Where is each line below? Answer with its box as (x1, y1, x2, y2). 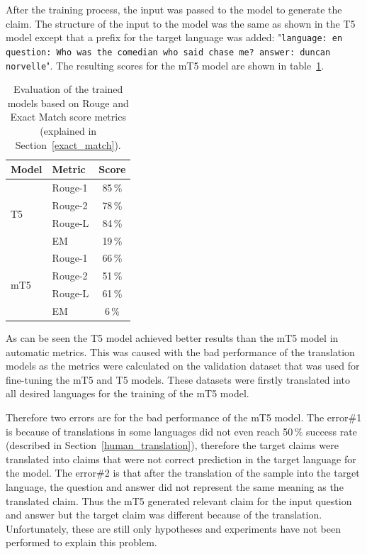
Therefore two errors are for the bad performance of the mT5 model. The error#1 (6, 409, 362, 424)
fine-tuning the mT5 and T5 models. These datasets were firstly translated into (6, 372, 350, 387)
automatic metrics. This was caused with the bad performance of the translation (6, 344, 355, 359)
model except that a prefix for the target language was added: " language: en (6, 30, 343, 45)
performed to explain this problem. (6, 535, 157, 550)
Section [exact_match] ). (15, 137, 121, 152)
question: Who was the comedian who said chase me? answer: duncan (6, 47, 331, 57)
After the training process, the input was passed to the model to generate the (6, 2, 342, 16)
